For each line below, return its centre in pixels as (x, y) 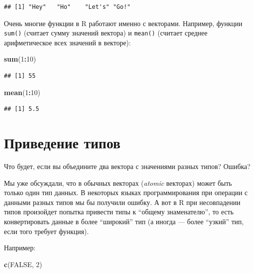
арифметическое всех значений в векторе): (68, 42)
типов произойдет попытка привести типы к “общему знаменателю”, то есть (119, 212)
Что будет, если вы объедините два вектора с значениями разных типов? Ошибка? (127, 166)
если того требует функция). (46, 231)
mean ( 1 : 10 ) (22, 92)
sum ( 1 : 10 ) (20, 59)
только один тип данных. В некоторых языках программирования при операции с (126, 192)
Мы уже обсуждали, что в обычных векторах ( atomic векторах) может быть (118, 183)
